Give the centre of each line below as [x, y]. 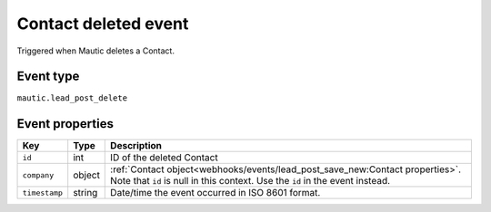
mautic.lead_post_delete [72, 98]
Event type [48, 77]
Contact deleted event [103, 24]
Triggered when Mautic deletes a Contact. [95, 51]
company [38, 175]
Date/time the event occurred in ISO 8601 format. [215, 193]
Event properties [65, 124]
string [85, 193]
